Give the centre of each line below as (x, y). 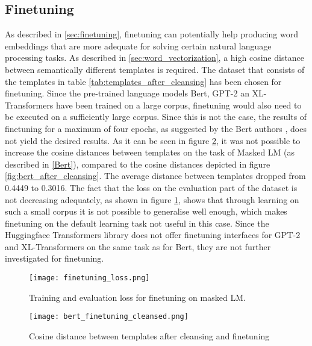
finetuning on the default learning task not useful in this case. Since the (137, 223)
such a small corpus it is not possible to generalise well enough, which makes (146, 211)
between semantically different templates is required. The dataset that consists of (155, 69)
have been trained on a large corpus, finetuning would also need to (179, 105)
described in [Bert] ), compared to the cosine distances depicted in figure (138, 164)
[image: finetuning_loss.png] (89, 278)
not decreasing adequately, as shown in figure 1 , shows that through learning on (152, 199)
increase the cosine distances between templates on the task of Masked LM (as (150, 152)
